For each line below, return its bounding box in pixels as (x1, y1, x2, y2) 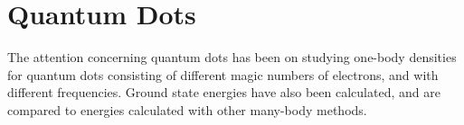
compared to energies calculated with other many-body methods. (7, 100, 367, 119)
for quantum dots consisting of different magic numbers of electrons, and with (7, 65, 439, 84)
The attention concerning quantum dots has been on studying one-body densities (7, 48, 457, 67)
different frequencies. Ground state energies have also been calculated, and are (7, 83, 440, 102)
